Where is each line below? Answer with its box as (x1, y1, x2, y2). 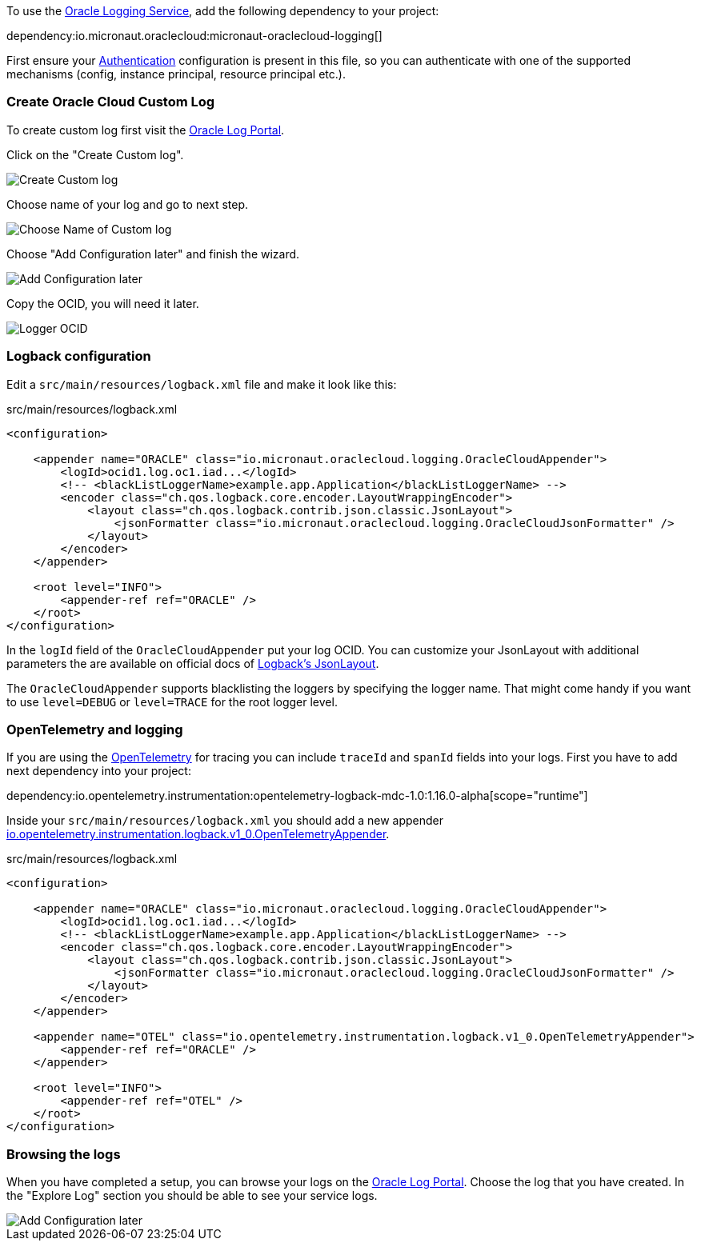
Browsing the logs (6, 1145, 121, 1162)
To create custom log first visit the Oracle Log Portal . (6, 122, 285, 137)
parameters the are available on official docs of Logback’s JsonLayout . (6, 656, 379, 670)
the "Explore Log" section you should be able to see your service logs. (6, 1189, 378, 1202)
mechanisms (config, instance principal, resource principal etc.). (6, 67, 346, 81)
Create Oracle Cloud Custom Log (6, 94, 215, 110)
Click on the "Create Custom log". (6, 147, 184, 162)
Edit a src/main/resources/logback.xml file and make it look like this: (6, 377, 397, 391)
